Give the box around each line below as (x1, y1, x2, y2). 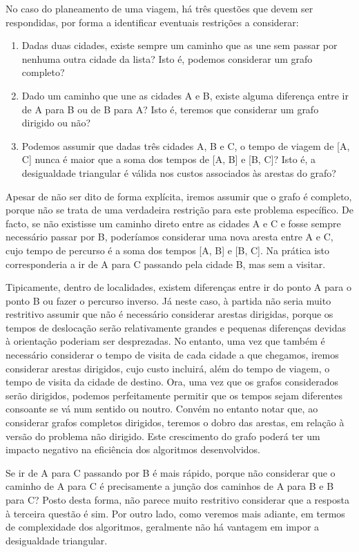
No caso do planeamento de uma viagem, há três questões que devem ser (6, 1, 313, 15)
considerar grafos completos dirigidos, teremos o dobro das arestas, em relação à (6, 415, 345, 430)
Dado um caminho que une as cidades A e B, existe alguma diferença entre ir (21, 88, 349, 102)
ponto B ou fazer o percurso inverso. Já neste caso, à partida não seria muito (6, 293, 331, 307)
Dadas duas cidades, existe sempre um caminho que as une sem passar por (21, 38, 338, 53)
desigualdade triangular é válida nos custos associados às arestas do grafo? (21, 165, 336, 180)
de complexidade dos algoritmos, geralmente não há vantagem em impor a (6, 520, 320, 534)
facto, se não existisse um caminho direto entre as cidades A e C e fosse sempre (6, 216, 341, 230)
